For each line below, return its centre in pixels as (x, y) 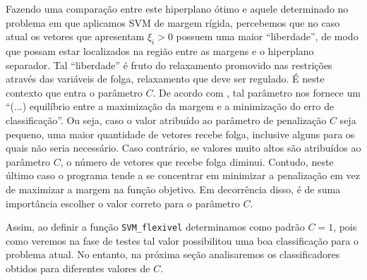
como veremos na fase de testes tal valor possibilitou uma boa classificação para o (182, 240)
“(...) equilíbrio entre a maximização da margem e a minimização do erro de (170, 106)
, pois (345, 227)
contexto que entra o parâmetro (74, 92)
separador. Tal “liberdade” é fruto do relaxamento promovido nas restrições (169, 65)
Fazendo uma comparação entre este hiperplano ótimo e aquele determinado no (177, 8)
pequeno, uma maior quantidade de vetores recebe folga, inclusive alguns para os (180, 134)
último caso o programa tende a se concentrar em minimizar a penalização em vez (183, 175)
